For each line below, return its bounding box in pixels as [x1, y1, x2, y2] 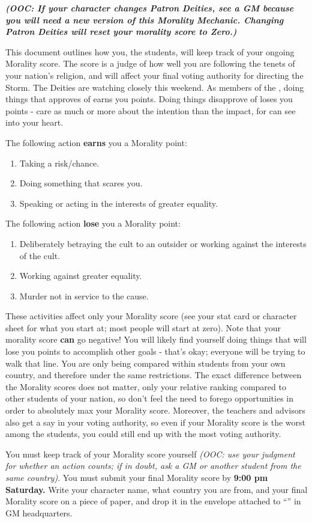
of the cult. [19, 249, 61, 261]
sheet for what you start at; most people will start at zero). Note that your [5, 321, 281, 334]
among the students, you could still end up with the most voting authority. [5, 427, 281, 440]
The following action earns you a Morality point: [5, 136, 187, 148]
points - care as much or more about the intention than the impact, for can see [5, 104, 296, 117]
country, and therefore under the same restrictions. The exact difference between [5, 369, 302, 381]
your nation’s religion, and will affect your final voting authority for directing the [5, 69, 304, 81]
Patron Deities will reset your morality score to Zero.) [5, 25, 237, 38]
